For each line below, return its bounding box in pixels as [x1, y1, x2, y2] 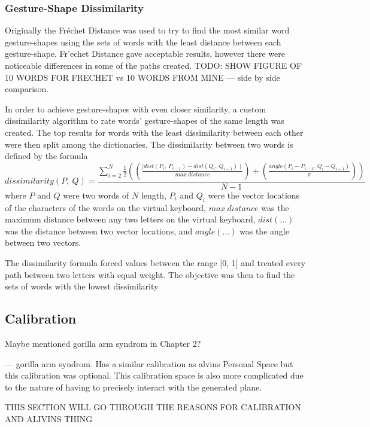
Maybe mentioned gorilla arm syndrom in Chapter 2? [5, 337, 201, 349]
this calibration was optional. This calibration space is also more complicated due [5, 369, 304, 382]
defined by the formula [5, 150, 88, 162]
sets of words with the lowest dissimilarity [5, 280, 159, 292]
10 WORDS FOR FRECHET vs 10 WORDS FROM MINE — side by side [5, 71, 280, 83]
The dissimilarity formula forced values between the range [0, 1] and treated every [5, 256, 306, 269]
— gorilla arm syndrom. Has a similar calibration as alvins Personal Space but [5, 357, 293, 370]
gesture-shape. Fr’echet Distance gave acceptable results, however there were [5, 47, 285, 60]
